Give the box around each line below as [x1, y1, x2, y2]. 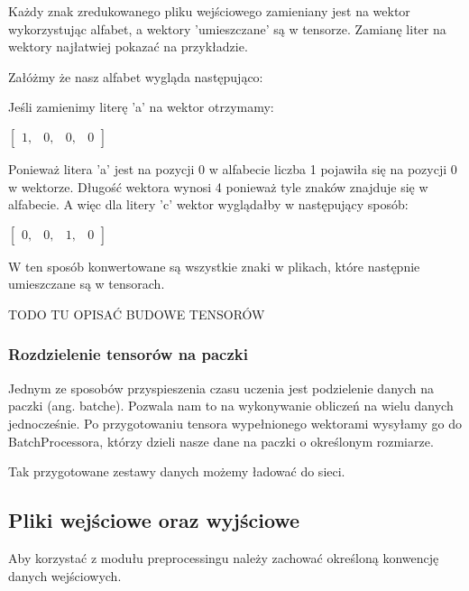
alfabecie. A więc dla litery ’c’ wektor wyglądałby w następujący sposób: [8, 195, 409, 214]
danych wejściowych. [8, 566, 122, 585]
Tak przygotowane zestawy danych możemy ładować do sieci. [8, 462, 345, 481]
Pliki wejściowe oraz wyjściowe [8, 506, 300, 534]
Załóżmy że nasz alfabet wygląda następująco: [8, 67, 263, 86]
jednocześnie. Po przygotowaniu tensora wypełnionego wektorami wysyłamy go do [8, 413, 463, 432]
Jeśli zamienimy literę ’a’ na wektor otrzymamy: [8, 97, 274, 116]
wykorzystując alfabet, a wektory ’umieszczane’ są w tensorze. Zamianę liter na [8, 19, 446, 38]
